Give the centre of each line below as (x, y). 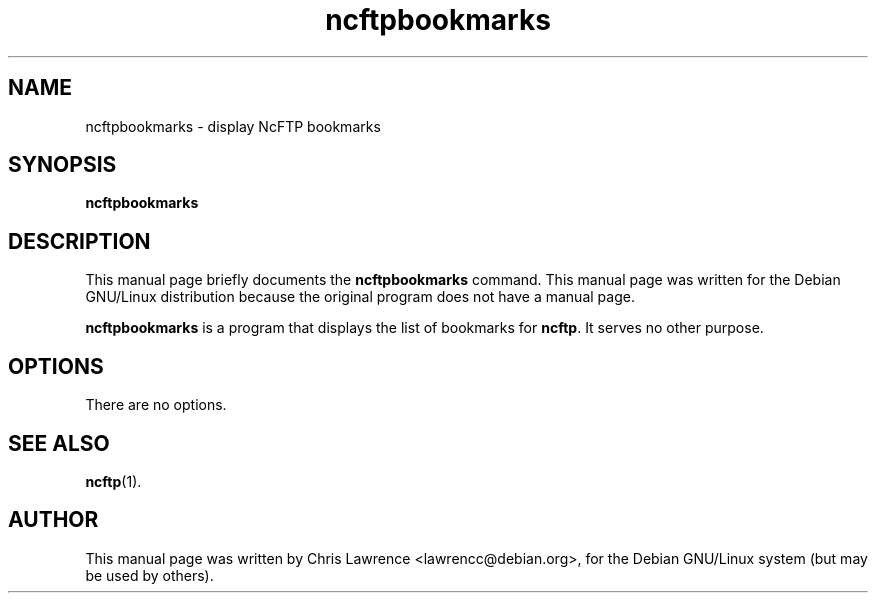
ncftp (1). (113, 481)
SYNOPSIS (62, 165)
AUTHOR (53, 520)
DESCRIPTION (79, 241)
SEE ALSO (59, 443)
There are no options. (156, 405)
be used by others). (149, 575)
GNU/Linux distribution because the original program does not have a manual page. (360, 297)
